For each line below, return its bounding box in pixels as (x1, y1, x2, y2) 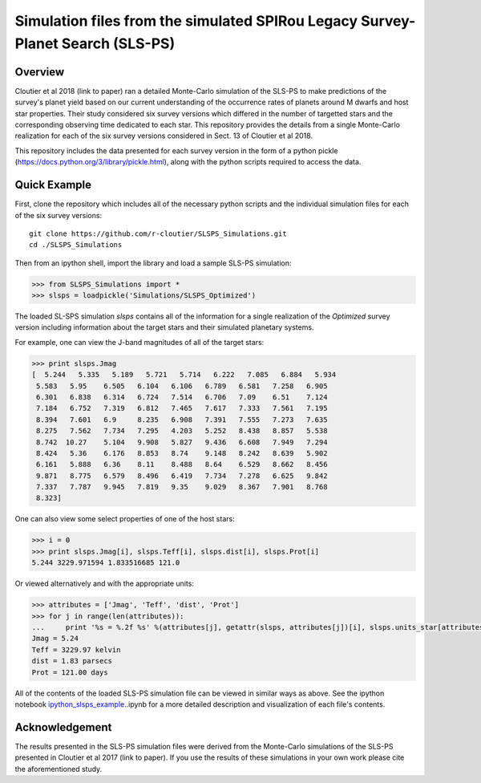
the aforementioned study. (14, 764, 103, 773)
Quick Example (14, 178, 92, 192)
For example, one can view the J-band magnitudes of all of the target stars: (14, 337, 265, 347)
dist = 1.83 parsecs (31, 656, 112, 666)
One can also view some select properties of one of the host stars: (14, 514, 236, 524)
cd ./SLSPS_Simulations (29, 241, 123, 250)
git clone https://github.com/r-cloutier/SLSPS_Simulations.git (29, 229, 288, 238)
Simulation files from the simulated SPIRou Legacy (14, 12, 358, 30)
